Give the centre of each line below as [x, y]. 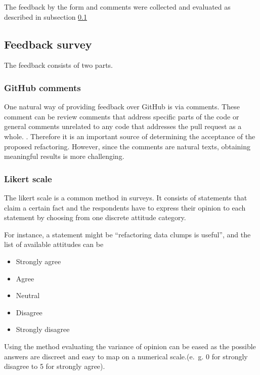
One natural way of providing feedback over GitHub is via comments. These [122, 107]
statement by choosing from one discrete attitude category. [95, 217]
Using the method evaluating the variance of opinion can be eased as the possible [130, 346]
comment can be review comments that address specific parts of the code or [122, 116]
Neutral [28, 295]
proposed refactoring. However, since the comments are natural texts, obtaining [127, 146]
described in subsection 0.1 [46, 16]
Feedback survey [48, 44]
